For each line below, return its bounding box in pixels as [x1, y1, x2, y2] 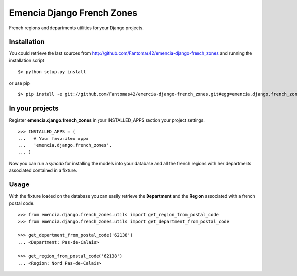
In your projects [9, 104, 59, 112]
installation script [9, 57, 45, 63]
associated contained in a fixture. [9, 167, 77, 173]
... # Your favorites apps [18, 136, 89, 141]
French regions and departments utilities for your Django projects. [9, 25, 144, 31]
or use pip [9, 80, 30, 86]
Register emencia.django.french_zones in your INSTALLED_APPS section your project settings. [9, 117, 205, 123]
